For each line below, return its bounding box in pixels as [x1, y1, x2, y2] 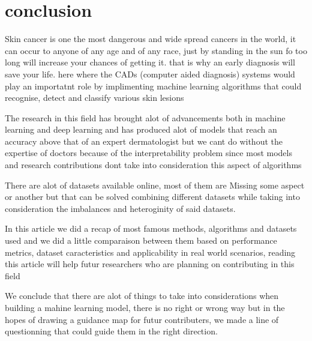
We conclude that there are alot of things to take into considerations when [5, 289, 279, 302]
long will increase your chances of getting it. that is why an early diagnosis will [5, 56, 295, 68]
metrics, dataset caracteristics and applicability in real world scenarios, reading [5, 246, 296, 258]
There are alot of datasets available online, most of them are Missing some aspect [5, 178, 305, 191]
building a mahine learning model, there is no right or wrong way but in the [5, 301, 285, 313]
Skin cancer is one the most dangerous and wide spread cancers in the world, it [5, 32, 296, 45]
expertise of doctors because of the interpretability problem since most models [5, 146, 292, 159]
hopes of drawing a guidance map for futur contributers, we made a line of [5, 313, 279, 325]
